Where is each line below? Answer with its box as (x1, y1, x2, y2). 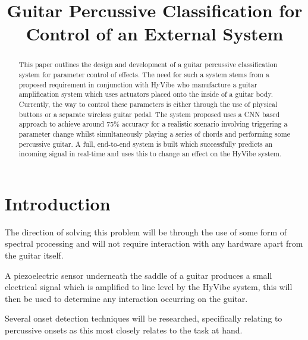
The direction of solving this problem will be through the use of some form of (5, 225, 287, 238)
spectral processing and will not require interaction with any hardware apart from (5, 237, 303, 250)
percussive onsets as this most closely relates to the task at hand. (5, 324, 243, 336)
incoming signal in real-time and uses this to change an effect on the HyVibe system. (18, 149, 282, 159)
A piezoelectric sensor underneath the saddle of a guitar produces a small (5, 269, 272, 281)
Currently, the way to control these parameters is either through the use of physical (18, 99, 278, 109)
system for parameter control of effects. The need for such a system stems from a (18, 70, 269, 80)
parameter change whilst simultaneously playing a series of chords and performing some (18, 128, 290, 138)
